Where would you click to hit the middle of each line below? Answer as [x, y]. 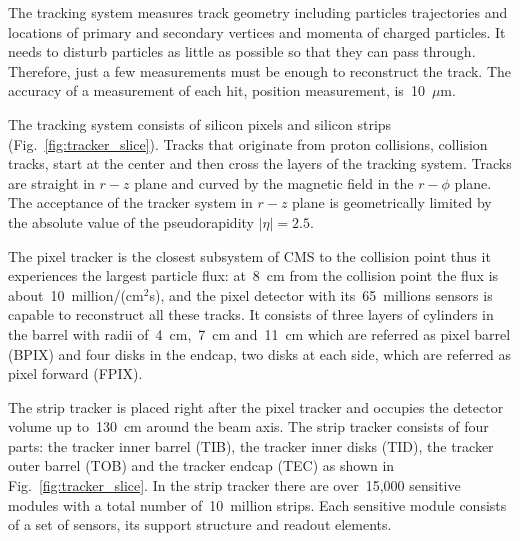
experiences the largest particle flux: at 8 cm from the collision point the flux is [253, 275]
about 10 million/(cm [76, 294]
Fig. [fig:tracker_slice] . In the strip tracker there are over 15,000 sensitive [234, 485]
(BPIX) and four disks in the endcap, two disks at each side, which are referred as [260, 353]
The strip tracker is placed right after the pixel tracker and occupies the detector [256, 406]
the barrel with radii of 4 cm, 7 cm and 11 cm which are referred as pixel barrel [259, 333]
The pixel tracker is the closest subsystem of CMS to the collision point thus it [249, 255]
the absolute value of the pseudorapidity [131, 221]
